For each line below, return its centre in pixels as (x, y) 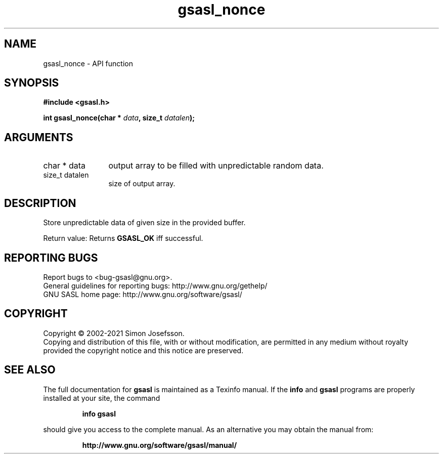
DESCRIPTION (40, 203)
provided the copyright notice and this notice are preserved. (143, 350)
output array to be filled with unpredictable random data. (216, 166)
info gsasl (99, 413)
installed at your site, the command (102, 398)
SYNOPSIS (32, 83)
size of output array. (142, 184)
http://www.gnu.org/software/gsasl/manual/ (160, 445)
